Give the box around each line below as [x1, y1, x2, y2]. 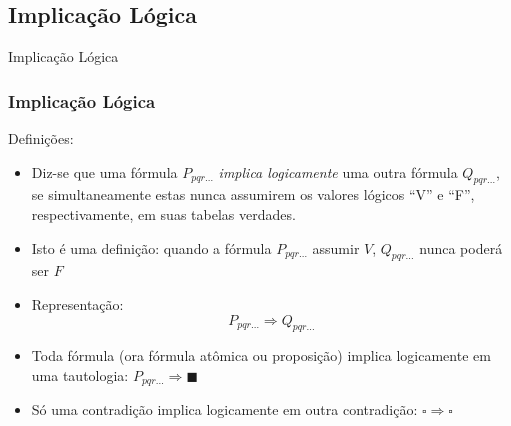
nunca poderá [419, 237, 503, 258]
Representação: [31, 293, 124, 314]
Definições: [8, 128, 74, 149]
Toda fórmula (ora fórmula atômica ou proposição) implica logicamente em [31, 345, 491, 366]
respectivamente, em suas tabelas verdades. [31, 204, 296, 224]
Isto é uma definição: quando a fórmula [31, 237, 272, 258]
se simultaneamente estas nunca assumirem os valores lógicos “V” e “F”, [31, 184, 475, 205]
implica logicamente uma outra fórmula [218, 161, 458, 182]
